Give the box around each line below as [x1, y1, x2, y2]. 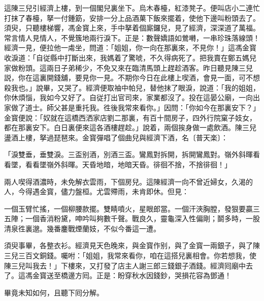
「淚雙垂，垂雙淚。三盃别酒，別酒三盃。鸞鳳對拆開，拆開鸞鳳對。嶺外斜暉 [4, 149, 253, 160]
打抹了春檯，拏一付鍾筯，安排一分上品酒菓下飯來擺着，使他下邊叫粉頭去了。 [4, 12, 260, 23]
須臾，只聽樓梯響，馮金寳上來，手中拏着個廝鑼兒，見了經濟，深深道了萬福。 [4, 22, 260, 33]
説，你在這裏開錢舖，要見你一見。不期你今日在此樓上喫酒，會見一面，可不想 [4, 72, 260, 83]
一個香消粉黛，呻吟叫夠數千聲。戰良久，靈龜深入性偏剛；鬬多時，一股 [25, 213, 260, 224]
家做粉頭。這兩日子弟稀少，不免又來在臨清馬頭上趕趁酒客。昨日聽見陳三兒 [4, 62, 253, 73]
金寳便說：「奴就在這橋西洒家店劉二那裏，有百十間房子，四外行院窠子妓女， [4, 112, 256, 123]
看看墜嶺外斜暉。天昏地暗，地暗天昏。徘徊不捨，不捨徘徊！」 [25, 159, 232, 169]
